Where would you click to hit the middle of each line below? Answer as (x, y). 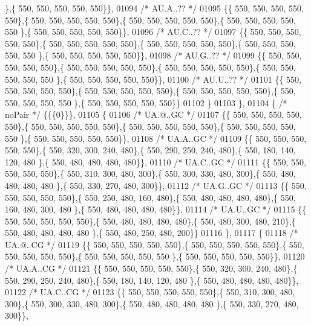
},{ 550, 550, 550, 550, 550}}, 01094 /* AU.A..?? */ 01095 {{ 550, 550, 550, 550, (154, 8)
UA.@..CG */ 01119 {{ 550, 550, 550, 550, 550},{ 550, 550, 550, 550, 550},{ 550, (155, 244)
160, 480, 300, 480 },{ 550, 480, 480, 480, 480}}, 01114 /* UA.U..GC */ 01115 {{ (156, 209)
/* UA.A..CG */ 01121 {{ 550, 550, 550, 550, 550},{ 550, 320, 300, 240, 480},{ (151, 268)
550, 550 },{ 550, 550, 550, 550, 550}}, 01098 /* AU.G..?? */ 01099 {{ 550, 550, (153, 55)
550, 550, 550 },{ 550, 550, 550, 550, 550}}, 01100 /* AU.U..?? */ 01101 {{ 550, (153, 79)
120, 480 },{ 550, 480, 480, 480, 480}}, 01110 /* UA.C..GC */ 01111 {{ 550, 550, (155, 161)
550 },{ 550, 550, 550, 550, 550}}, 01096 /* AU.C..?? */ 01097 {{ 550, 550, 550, (153, 32)
